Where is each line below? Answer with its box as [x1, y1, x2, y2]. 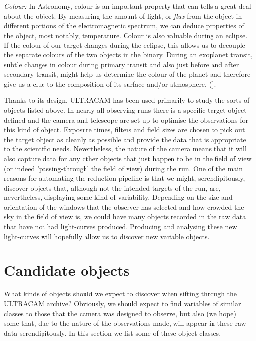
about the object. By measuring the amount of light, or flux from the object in [4, 10, 242, 21]
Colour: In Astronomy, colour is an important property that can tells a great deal [4, 1, 251, 11]
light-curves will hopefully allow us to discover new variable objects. [4, 231, 210, 241]
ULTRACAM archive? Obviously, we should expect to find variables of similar [4, 298, 241, 308]
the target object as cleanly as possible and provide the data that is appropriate [4, 134, 246, 144]
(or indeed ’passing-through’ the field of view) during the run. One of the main [4, 163, 243, 173]
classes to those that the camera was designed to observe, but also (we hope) [4, 308, 236, 318]
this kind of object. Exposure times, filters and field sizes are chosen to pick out [4, 124, 245, 135]
